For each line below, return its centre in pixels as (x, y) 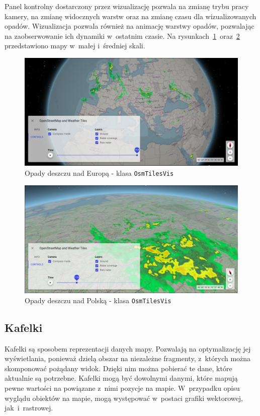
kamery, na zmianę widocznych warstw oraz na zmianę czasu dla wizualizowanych (131, 16)
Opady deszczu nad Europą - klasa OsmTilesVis (99, 173)
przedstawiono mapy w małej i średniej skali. (75, 46)
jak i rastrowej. (29, 408)
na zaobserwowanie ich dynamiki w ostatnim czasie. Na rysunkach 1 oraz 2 (122, 36)
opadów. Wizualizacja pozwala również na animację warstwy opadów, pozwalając (129, 26)
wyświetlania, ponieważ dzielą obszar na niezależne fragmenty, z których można (128, 358)
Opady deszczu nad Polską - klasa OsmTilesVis (98, 300)
